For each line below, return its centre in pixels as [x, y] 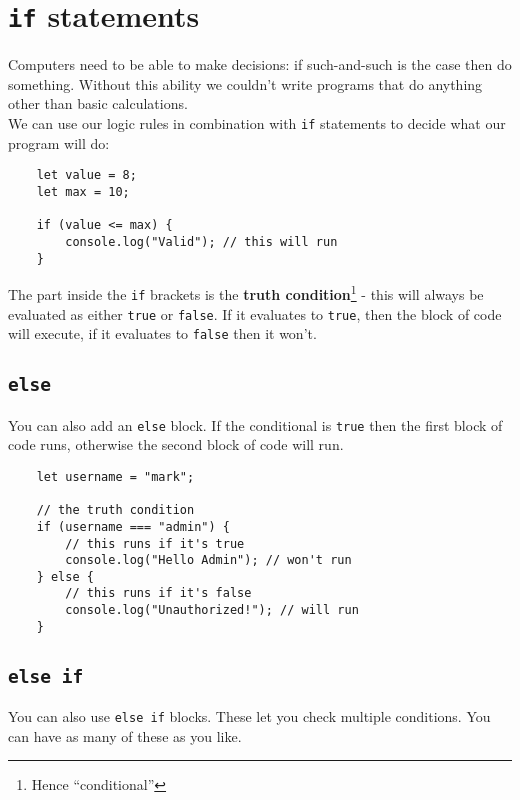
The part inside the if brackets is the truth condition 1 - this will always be [246, 292]
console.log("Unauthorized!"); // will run [212, 610]
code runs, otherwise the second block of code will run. [176, 444]
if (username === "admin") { [133, 526]
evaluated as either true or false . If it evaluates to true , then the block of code [255, 313]
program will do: [59, 142]
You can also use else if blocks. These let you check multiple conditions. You [249, 716]
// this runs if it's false [158, 593]
